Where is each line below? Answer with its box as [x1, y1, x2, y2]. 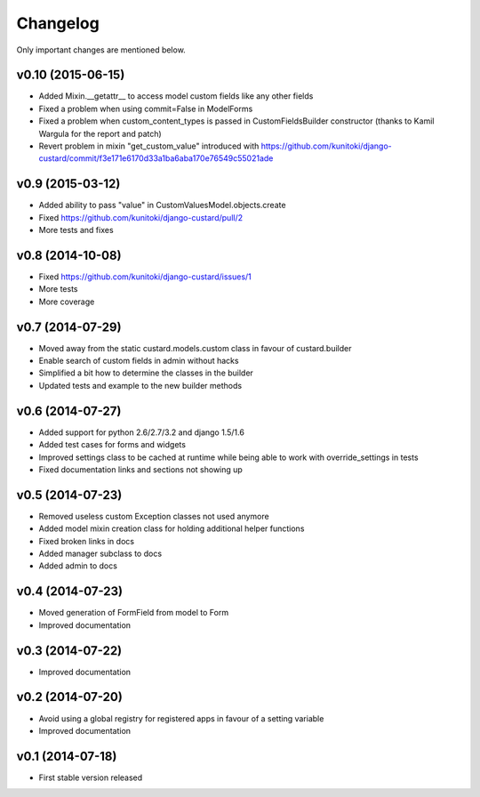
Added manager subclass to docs [38, 548, 163, 560]
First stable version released [38, 772, 143, 783]
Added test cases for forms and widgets [38, 439, 187, 450]
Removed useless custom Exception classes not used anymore [38, 511, 270, 521]
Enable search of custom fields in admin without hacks [38, 356, 239, 366]
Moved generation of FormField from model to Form [38, 608, 229, 618]
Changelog [16, 13, 100, 33]
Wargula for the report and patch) [38, 128, 162, 139]
